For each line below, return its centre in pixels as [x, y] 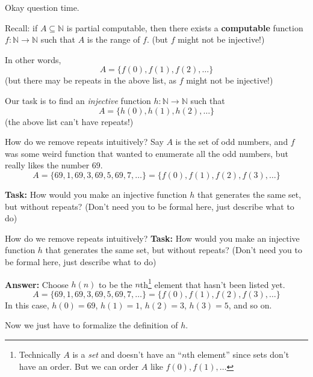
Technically [40, 354]
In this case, [27, 305]
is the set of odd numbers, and [232, 142]
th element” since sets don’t [238, 354]
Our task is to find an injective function [78, 100]
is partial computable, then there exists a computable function [185, 27]
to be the [116, 284]
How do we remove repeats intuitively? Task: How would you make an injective [152, 238]
